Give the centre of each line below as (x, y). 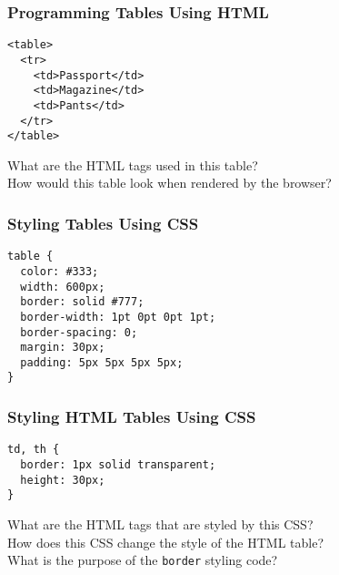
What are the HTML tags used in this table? (133, 164)
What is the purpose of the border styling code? (143, 560)
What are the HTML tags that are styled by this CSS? (160, 524)
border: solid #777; (82, 302)
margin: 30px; (63, 348)
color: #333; (60, 271)
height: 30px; (63, 480)
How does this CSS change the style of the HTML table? (166, 542)
